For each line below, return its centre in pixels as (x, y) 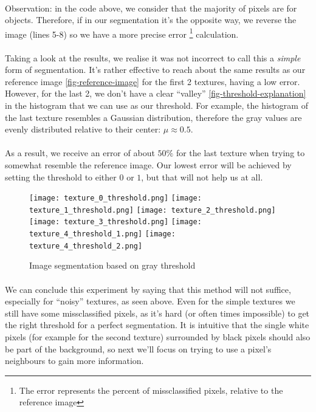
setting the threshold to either (61, 177)
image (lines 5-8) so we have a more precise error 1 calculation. (122, 33)
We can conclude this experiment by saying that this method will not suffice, (148, 289)
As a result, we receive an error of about (80, 153)
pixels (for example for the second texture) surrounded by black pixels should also (158, 337)
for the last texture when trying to (240, 153)
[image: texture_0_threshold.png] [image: (115, 198)
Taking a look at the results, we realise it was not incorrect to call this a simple (153, 57)
